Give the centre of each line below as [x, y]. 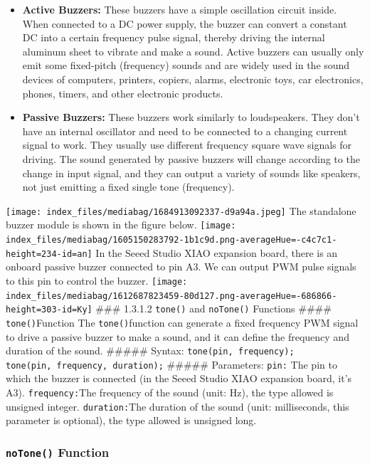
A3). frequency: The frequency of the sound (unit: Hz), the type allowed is [170, 392]
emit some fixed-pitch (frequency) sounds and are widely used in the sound [186, 65]
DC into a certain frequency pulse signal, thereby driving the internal [174, 37]
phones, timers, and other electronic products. [123, 93]
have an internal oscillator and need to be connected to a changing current [185, 131]
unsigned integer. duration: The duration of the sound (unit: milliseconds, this [178, 406]
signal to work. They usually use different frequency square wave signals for [187, 145]
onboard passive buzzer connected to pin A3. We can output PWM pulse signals [181, 267]
